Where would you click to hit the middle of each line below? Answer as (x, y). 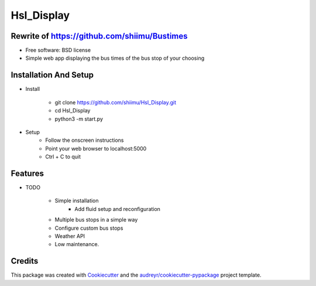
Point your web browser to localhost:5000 (96, 148)
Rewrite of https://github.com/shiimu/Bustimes (99, 36)
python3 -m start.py (79, 119)
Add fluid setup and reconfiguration (118, 209)
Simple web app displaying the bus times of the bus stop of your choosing (115, 58)
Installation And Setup (52, 75)
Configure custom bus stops (89, 228)
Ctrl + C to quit (63, 157)
